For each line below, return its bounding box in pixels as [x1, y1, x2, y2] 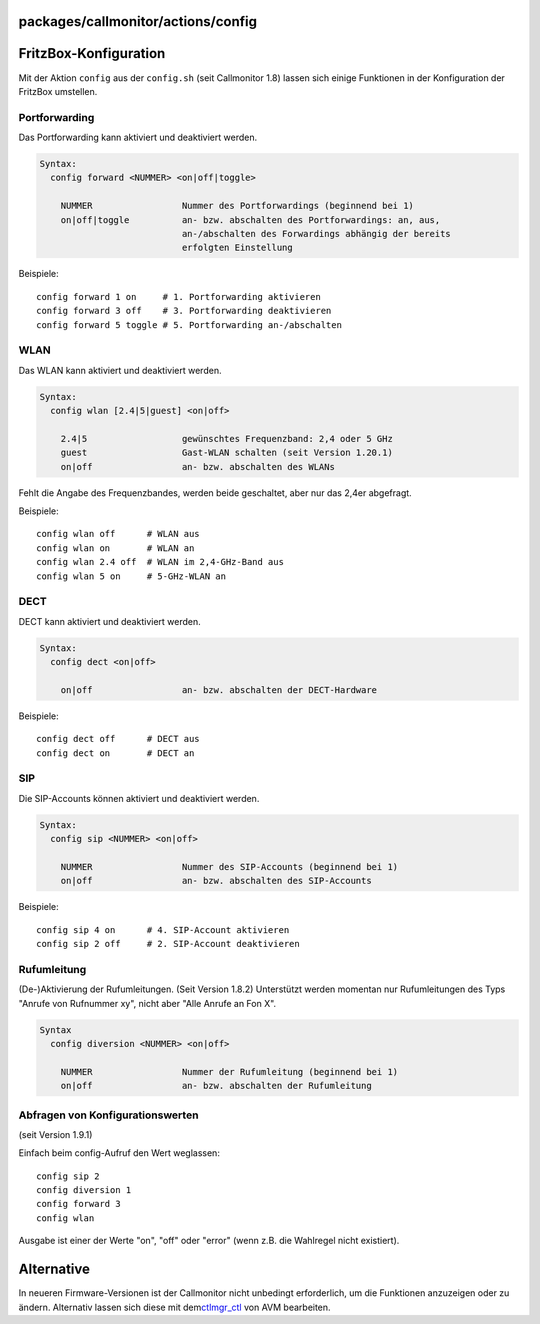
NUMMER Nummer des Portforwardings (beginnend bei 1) [60, 200, 415, 212]
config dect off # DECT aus [36, 733, 200, 745]
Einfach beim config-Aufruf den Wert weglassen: [18, 1147, 220, 1159]
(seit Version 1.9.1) [18, 1128, 93, 1140]
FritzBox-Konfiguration [18, 45, 166, 62]
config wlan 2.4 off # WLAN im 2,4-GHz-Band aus [36, 556, 285, 568]
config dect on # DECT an [36, 747, 195, 759]
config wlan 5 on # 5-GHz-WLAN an [36, 570, 227, 582]
